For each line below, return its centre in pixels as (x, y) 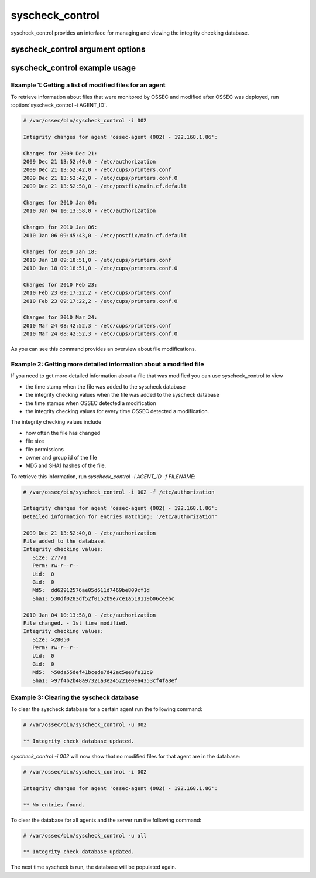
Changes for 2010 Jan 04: (60, 203)
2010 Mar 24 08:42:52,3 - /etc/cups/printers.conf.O (100, 334)
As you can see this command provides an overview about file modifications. (104, 349)
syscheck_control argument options (78, 50)
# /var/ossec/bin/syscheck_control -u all (85, 836)
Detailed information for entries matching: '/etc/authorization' (120, 516)
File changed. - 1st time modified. (76, 623)
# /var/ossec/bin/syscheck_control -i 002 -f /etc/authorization (119, 492)
